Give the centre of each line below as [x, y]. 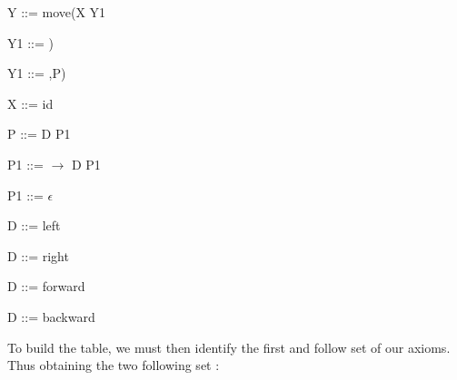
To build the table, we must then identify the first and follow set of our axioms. [229, 347]
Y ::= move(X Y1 [57, 12]
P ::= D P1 [39, 134]
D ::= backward [51, 316]
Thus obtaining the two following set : [114, 365]
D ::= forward [46, 286]
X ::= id [30, 103]
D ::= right [38, 255]
